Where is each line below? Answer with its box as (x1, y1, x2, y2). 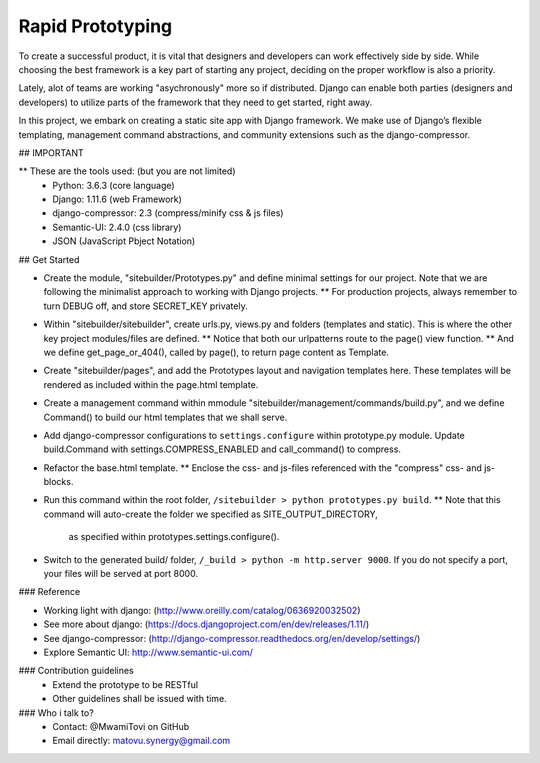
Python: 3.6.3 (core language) (52, 179, 175, 191)
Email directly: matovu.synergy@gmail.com (52, 735, 231, 747)
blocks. (43, 476, 74, 488)
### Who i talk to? (18, 706, 94, 719)
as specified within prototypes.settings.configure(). (68, 531, 280, 543)
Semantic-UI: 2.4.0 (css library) (52, 221, 182, 233)
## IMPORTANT (18, 146, 84, 159)
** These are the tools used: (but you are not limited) (18, 165, 236, 177)
